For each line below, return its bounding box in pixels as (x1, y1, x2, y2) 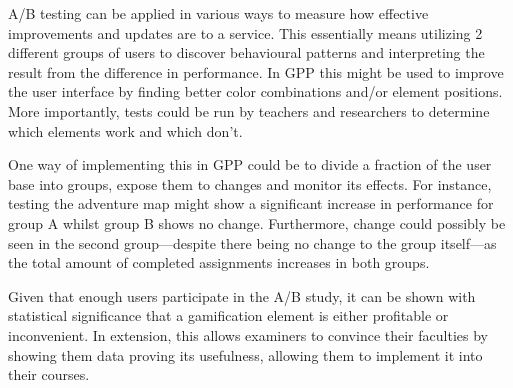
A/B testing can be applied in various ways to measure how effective (8, 3, 429, 23)
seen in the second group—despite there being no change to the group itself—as (8, 232, 497, 253)
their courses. (8, 364, 90, 385)
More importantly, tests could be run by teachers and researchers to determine (8, 100, 490, 121)
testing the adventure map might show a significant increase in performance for (8, 193, 494, 214)
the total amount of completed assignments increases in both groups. (8, 252, 430, 273)
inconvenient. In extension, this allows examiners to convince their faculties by (8, 324, 488, 345)
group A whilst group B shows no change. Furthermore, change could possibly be (8, 212, 506, 233)
